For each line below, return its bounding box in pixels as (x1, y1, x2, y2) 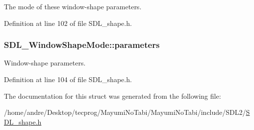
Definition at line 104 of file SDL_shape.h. (4, 74, 132, 84)
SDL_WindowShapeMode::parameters (4, 39, 160, 51)
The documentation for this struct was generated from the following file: (4, 90, 221, 101)
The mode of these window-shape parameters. (4, 1, 142, 11)
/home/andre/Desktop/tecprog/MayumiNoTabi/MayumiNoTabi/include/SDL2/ (4, 107, 246, 117)
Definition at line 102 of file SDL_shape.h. (4, 18, 132, 28)
